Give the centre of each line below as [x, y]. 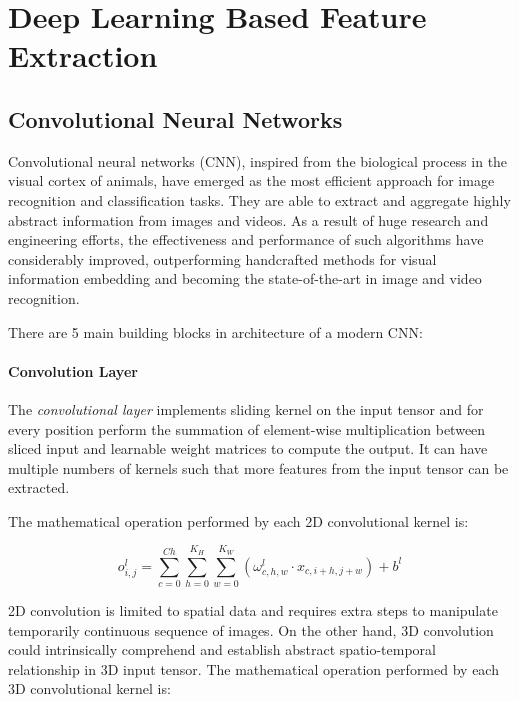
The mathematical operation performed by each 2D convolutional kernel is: [238, 520]
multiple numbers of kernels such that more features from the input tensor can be [258, 467]
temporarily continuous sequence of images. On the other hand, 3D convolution [251, 629]
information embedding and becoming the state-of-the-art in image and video [245, 278]
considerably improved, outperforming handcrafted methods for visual [222, 258]
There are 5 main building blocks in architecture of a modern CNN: [215, 331]
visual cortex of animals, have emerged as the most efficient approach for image [251, 180]
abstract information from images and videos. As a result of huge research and [248, 219]
